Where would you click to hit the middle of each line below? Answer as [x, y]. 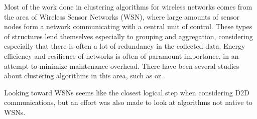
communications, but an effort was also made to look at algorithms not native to [128, 102]
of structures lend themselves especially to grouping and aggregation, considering [128, 36]
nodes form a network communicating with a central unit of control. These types [128, 26]
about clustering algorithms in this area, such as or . [85, 76]
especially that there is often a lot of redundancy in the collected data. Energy [125, 46]
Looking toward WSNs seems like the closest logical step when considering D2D [127, 92]
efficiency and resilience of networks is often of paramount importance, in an [121, 55]
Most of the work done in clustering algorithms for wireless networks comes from [128, 7]
